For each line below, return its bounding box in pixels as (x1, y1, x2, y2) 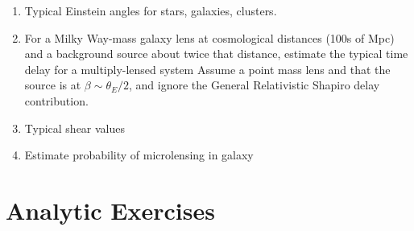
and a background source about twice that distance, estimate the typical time (24, 45, 408, 62)
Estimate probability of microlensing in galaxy (24, 146, 254, 163)
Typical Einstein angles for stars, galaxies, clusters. (24, 2, 277, 19)
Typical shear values (24, 119, 126, 136)
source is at (24, 76, 81, 93)
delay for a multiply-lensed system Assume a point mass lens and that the (24, 60, 391, 77)
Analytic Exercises (6, 193, 215, 226)
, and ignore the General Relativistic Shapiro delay (128, 76, 380, 93)
